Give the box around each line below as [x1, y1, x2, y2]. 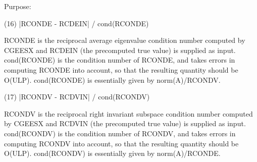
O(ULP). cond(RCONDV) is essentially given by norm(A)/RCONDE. [4, 148, 221, 158]
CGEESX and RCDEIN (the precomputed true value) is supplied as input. [4, 44, 236, 55]
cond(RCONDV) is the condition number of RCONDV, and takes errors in [4, 128, 236, 138]
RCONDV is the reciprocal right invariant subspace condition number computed [4, 108, 253, 119]
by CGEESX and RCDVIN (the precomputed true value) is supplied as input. [4, 118, 246, 129]
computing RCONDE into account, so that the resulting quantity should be [4, 64, 238, 75]
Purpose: [4, 1, 31, 11]
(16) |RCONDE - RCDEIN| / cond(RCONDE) [4, 18, 149, 28]
